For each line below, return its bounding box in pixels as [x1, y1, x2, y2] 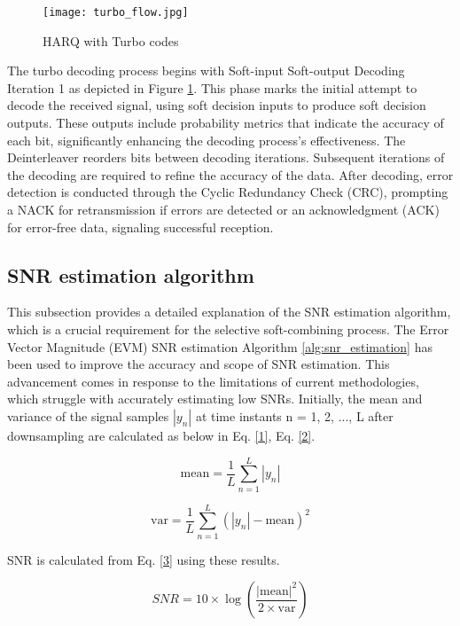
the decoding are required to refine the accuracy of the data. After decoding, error [7, 165, 454, 184]
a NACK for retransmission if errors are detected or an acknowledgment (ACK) [7, 200, 440, 218]
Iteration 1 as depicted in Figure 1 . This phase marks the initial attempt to [7, 78, 417, 97]
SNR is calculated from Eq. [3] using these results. [7, 550, 280, 568]
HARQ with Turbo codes [43, 31, 179, 50]
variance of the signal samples [7, 406, 169, 425]
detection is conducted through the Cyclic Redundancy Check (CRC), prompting [7, 183, 448, 201]
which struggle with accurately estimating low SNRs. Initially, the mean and [7, 389, 423, 408]
